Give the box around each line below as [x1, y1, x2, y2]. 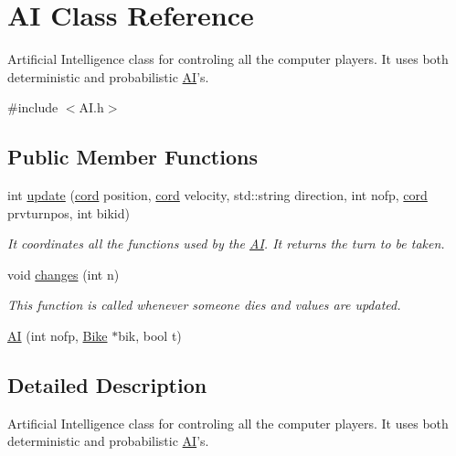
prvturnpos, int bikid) [7, 203, 130, 222]
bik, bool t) [118, 326, 182, 345]
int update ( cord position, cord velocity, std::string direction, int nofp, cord [7, 186, 428, 205]
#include [7, 98, 58, 117]
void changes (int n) [7, 264, 120, 283]
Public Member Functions [7, 143, 258, 171]
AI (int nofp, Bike [7, 326, 108, 345]
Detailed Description [7, 371, 207, 399]
